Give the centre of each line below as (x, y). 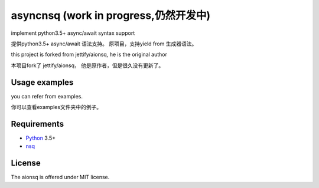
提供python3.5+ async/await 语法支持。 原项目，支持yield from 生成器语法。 (104, 44)
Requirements (38, 124)
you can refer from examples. (47, 96)
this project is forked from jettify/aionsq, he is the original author (89, 55)
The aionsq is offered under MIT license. (60, 177)
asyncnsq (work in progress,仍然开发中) (111, 15)
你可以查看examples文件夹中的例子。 (56, 107)
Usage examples (42, 82)
